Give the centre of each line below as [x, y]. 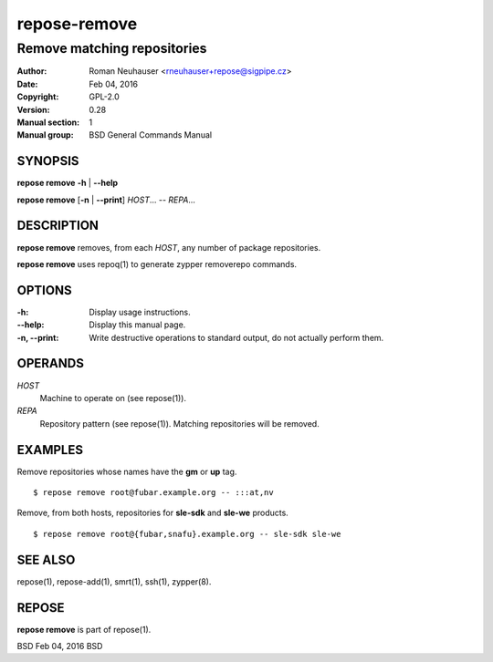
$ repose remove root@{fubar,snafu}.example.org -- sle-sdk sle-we [187, 534]
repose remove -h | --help [68, 183]
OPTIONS [44, 290]
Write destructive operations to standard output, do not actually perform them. [236, 337]
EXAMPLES [50, 450]
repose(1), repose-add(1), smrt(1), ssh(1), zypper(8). [114, 581]
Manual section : [48, 122]
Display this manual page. [137, 325]
